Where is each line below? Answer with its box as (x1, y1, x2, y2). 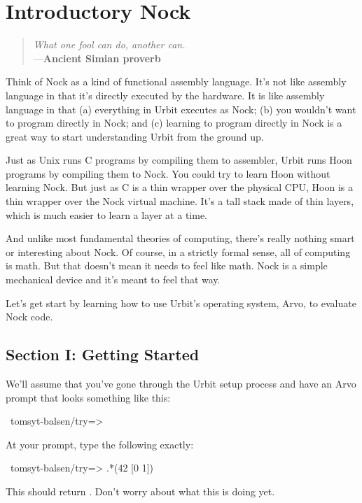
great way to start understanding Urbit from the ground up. (6, 129, 264, 143)
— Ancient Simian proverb (33, 50, 161, 65)
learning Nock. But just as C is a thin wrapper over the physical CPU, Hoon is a (6, 180, 353, 194)
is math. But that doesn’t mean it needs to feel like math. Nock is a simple (6, 258, 328, 273)
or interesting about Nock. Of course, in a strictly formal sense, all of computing (6, 244, 351, 259)
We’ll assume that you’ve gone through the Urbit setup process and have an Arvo (6, 376, 356, 391)
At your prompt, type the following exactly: (6, 437, 194, 451)
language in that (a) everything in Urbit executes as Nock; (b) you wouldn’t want (6, 101, 356, 116)
